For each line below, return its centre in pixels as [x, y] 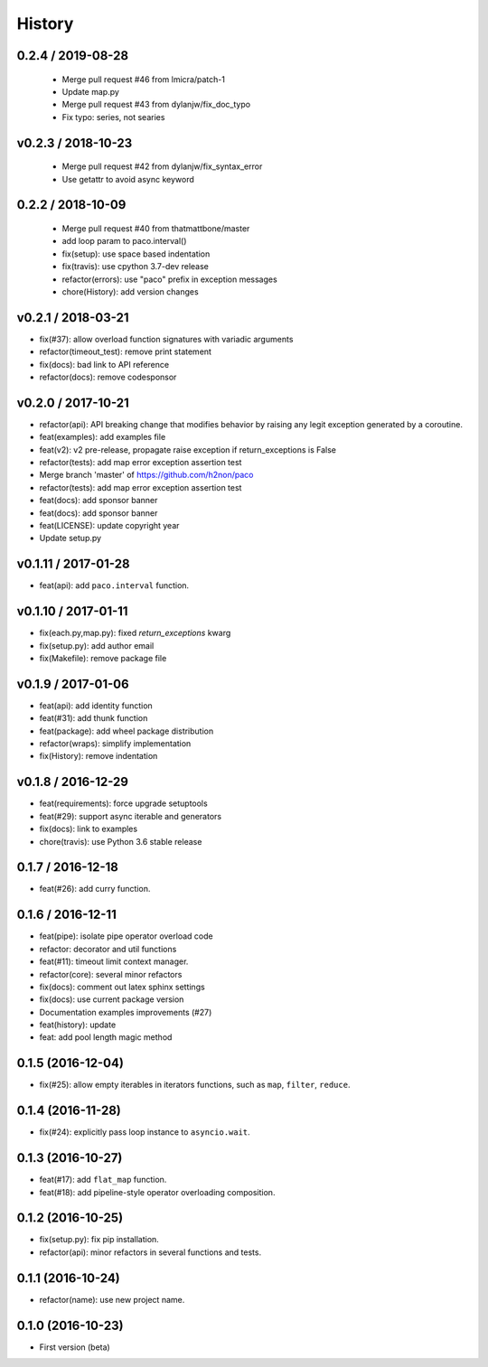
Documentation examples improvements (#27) [126, 1012]
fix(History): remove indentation [99, 756]
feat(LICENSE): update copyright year [109, 525]
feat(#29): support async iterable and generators [130, 816]
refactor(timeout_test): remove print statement [126, 351]
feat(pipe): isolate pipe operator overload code [126, 936]
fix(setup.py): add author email [97, 645]
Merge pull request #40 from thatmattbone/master [156, 228]
